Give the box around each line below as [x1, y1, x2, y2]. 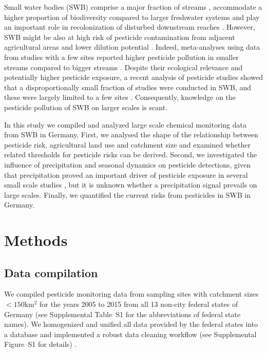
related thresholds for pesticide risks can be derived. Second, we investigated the [4, 149, 257, 160]
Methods [4, 230, 68, 251]
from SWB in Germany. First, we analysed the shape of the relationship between [4, 129, 258, 140]
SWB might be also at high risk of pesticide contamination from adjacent [4, 31, 235, 42]
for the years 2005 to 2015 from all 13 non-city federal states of [40, 299, 238, 309]
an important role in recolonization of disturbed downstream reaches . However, [4, 22, 255, 32]
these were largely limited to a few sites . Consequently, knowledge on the [4, 92, 236, 102]
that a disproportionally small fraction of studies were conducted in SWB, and [4, 81, 251, 92]
